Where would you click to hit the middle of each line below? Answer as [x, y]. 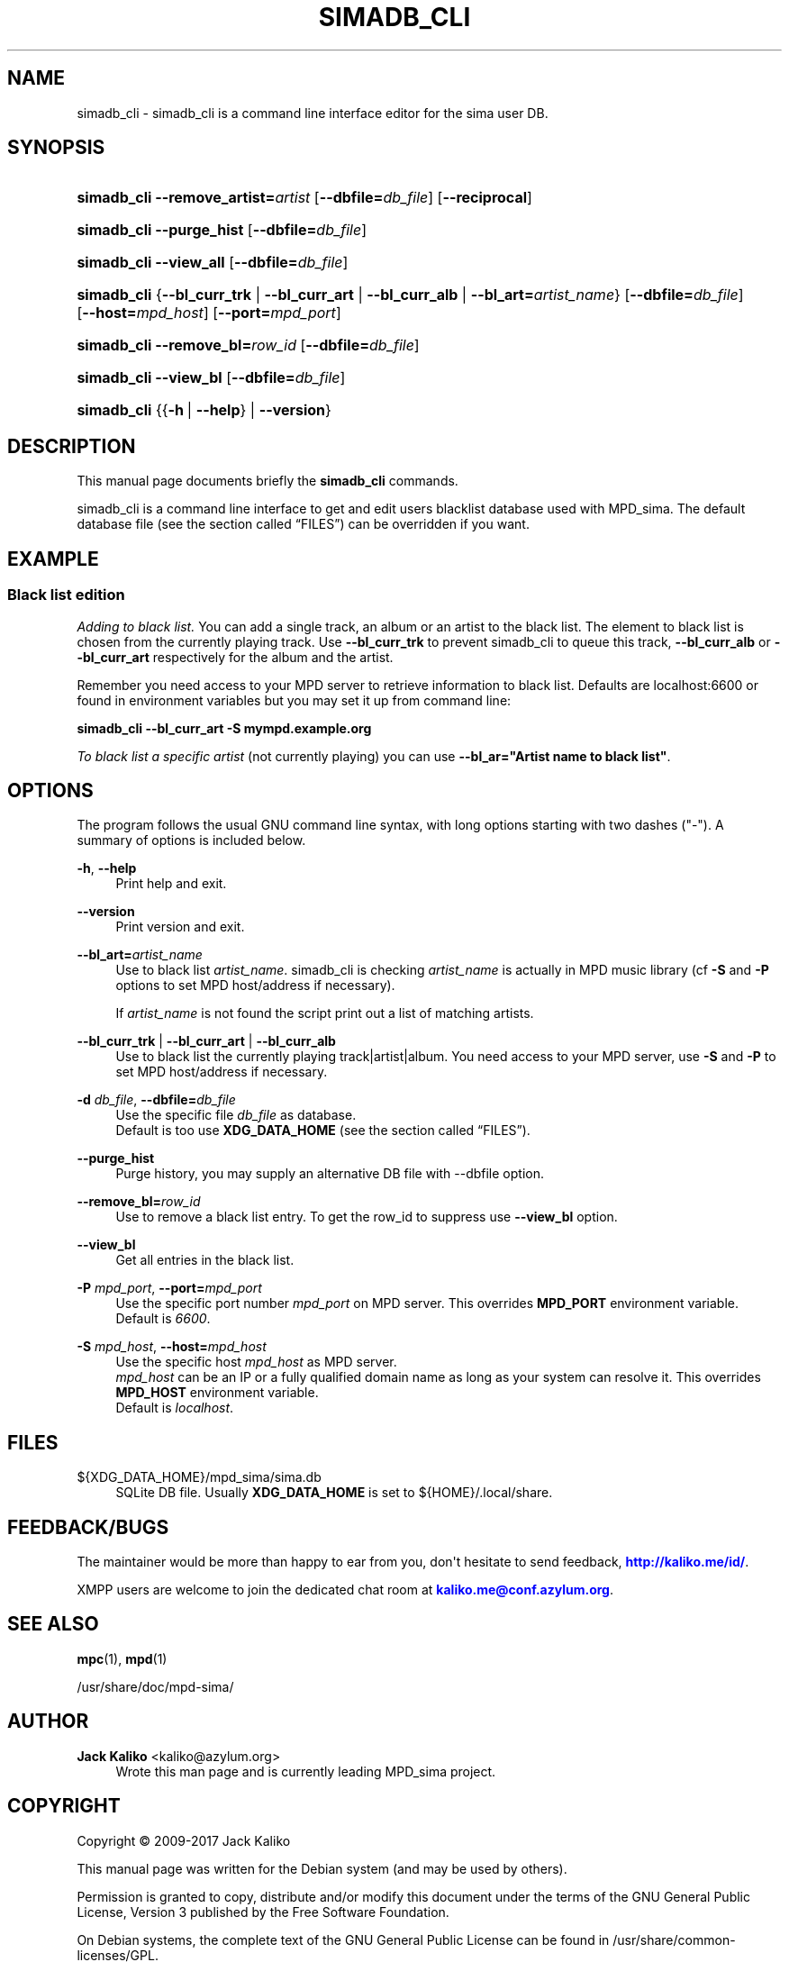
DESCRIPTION [72, 446]
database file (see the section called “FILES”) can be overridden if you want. [303, 524]
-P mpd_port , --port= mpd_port [169, 1288]
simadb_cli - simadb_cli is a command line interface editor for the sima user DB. [313, 113]
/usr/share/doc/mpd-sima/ [155, 1686]
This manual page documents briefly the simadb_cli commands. [268, 481]
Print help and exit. [171, 884]
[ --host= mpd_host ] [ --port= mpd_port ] [209, 313]
